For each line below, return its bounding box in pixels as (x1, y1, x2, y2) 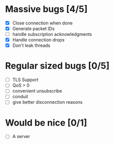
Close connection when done (12, 20, 73, 26)
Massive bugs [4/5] (5, 3, 88, 15)
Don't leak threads (12, 42, 51, 48)
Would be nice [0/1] (5, 117, 87, 128)
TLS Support (12, 77, 39, 83)
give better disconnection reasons (12, 99, 83, 105)
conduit (12, 94, 28, 100)
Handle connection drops (12, 37, 65, 43)
